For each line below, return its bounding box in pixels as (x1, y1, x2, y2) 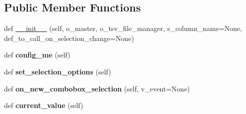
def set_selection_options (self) (4, 66, 111, 76)
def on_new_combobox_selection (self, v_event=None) (4, 83, 190, 93)
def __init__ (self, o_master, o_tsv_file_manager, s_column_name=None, (4, 23, 243, 33)
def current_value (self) (4, 100, 83, 110)
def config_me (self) (4, 49, 70, 60)
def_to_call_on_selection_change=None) (4, 32, 134, 43)
